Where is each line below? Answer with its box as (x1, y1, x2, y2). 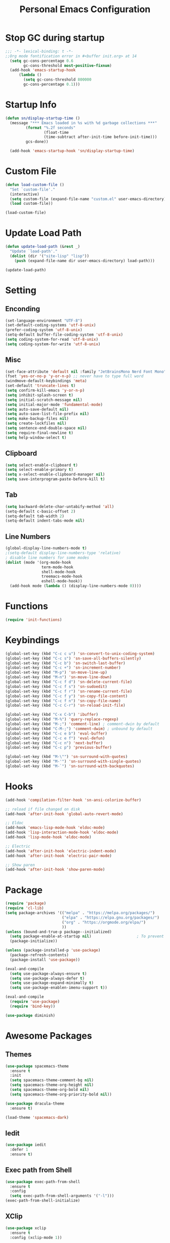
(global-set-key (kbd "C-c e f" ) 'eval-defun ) (5, 736, 105, 741)
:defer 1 (10, 1147, 28, 1152)
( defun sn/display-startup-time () (5, 116, 80, 121)
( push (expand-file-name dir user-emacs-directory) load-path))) (14, 258, 155, 263)
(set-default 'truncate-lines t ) (5, 383, 76, 388)
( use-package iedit (5, 1142, 47, 1148)
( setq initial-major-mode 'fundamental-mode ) (5, 402, 103, 407)
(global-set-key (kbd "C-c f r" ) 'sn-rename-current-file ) (5, 688, 133, 694)
